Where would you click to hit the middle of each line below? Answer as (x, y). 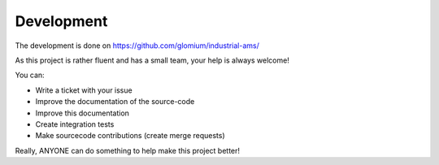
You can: (30, 75)
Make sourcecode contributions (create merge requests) (130, 136)
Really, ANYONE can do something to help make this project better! (127, 150)
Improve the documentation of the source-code (115, 102)
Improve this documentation (83, 113)
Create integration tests (75, 124)
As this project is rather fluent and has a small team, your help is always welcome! (152, 60)
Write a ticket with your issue (84, 90)
